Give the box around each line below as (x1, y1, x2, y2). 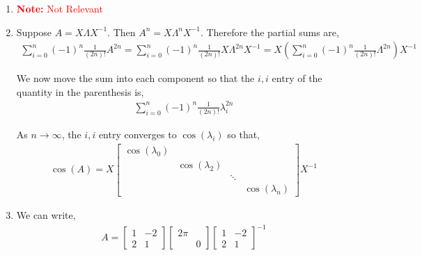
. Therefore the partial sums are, (200, 24, 339, 39)
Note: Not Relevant (16, 1, 103, 15)
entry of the (272, 71, 322, 85)
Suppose (16, 24, 52, 39)
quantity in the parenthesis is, (16, 84, 144, 99)
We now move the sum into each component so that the (16, 71, 255, 85)
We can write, (16, 208, 76, 222)
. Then (107, 24, 136, 39)
